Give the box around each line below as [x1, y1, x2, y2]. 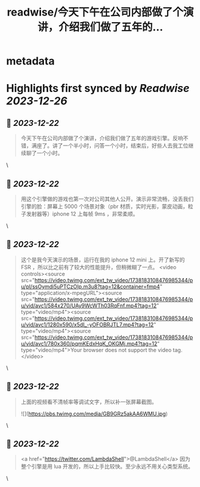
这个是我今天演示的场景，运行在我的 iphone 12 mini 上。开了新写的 [20, 256, 185, 263]
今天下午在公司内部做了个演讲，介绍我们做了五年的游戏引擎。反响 [20, 135, 183, 142]
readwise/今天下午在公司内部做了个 [7, 5, 184, 19]
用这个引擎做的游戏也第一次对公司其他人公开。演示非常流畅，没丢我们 [20, 195, 194, 202]
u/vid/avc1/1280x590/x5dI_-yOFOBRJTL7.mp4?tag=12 [20, 320, 154, 328]
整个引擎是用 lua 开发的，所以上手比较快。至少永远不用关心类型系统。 [20, 463, 194, 470]
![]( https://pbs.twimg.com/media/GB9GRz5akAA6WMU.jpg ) [20, 410, 168, 417]
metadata [6, 54, 55, 68]
